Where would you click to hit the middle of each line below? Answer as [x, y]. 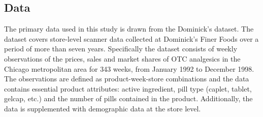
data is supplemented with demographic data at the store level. [103, 108]
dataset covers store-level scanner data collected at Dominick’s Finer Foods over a [131, 38]
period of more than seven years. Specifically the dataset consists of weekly [121, 49]
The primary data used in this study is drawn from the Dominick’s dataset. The [129, 29]
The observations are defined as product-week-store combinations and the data [127, 79]
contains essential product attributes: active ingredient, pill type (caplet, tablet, [128, 88]
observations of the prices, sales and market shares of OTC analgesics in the [122, 58]
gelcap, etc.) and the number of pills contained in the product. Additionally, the [128, 98]
